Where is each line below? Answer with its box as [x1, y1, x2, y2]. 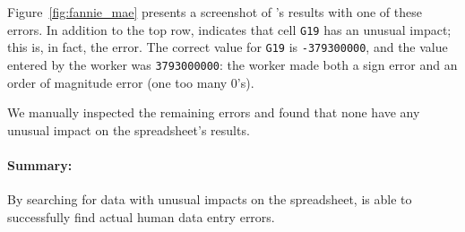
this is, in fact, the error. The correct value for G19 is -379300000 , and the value [7, 38, 448, 56]
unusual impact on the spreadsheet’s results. [7, 120, 250, 139]
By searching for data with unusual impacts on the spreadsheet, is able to [7, 190, 412, 209]
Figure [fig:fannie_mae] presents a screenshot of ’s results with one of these [7, 3, 422, 21]
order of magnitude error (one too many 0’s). [7, 73, 254, 91]
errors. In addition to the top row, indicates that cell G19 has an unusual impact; [7, 20, 452, 39]
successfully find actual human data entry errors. [7, 207, 275, 226]
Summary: [7, 155, 73, 174]
